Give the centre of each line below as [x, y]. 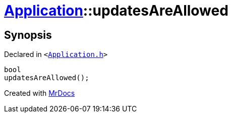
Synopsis [28, 35]
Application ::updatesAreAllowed [116, 11]
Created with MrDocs [40, 93]
